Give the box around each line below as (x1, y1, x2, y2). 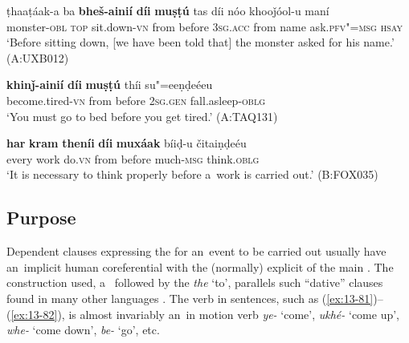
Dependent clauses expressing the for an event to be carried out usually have (6, 243, 387, 260)
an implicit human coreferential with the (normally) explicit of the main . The (6, 258, 394, 275)
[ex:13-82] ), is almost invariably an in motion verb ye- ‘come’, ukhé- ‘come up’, (10, 305, 399, 322)
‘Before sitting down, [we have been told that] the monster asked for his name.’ (6, 34, 395, 50)
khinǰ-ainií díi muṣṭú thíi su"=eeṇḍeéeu (6, 76, 213, 93)
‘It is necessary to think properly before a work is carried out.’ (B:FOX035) (6, 166, 378, 183)
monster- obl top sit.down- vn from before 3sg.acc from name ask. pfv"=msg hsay (6, 18, 403, 34)
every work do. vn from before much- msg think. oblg (6, 150, 260, 167)
